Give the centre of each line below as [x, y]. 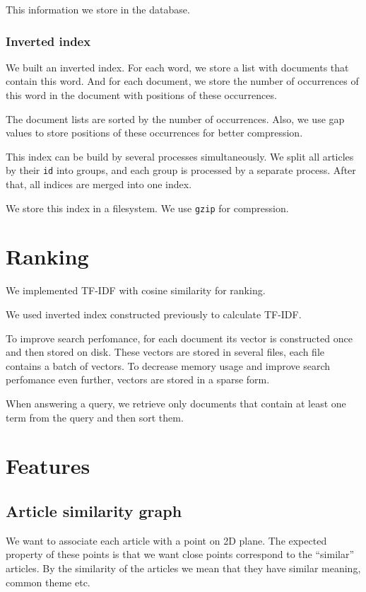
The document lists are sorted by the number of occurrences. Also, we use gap [175, 118]
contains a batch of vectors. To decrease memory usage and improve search [168, 365]
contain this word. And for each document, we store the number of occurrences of [182, 81]
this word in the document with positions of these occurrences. [141, 95]
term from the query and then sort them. [95, 417]
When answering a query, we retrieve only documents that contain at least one [176, 403]
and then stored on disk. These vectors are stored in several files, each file [165, 352]
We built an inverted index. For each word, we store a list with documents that [177, 67]
